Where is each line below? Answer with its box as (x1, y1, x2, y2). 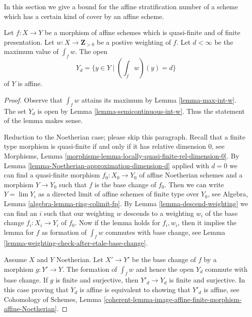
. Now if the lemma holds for (75, 217, 160, 228)
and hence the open (136, 264, 194, 274)
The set (4, 106, 26, 116)
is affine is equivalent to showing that (79, 284, 190, 295)
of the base (205, 208, 238, 218)
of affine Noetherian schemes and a (139, 170, 243, 180)
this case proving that (4, 284, 69, 295)
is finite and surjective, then (55, 275, 139, 285)
